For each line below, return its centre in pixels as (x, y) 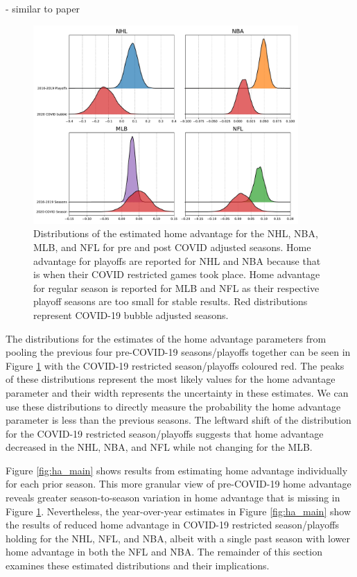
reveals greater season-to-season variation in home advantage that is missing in (173, 498)
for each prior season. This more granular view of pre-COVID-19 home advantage (178, 484)
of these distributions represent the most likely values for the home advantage (171, 379)
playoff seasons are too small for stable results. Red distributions (171, 301)
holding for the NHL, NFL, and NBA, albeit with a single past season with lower (178, 538)
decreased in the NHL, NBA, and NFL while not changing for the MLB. (159, 447)
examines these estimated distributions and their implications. (138, 566)
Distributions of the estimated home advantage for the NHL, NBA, (176, 233)
